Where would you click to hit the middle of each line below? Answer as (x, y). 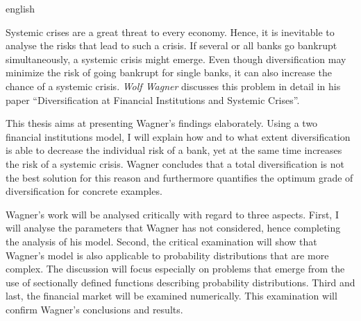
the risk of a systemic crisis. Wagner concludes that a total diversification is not (175, 163)
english (20, 8)
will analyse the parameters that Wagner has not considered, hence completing (173, 228)
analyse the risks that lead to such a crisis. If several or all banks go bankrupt (171, 45)
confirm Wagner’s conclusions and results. (94, 309)
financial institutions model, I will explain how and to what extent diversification (178, 136)
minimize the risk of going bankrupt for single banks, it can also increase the (169, 72)
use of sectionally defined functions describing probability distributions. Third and (180, 282)
